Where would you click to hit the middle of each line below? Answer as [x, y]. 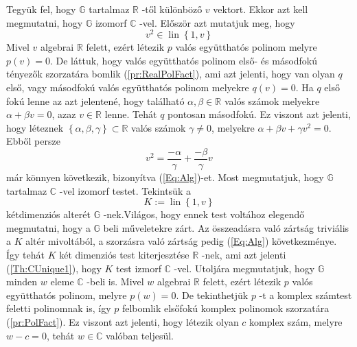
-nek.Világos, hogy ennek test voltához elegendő [204, 214]
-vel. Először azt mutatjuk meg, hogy [217, 22]
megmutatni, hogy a [48, 227]
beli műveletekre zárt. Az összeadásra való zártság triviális [226, 227]
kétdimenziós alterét [48, 214]
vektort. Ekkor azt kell [261, 9]
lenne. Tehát [131, 114]
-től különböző [172, 9]
